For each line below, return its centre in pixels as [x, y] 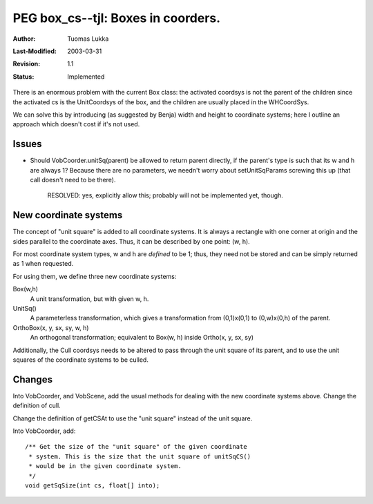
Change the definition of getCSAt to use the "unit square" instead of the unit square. [133, 418]
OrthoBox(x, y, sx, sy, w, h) [51, 327]
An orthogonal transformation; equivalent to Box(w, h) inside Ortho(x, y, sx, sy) [142, 338]
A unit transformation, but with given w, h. [89, 299]
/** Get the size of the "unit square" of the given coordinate [136, 447]
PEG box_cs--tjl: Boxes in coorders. [117, 18]
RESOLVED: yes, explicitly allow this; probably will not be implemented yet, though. [165, 195]
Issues [27, 144]
